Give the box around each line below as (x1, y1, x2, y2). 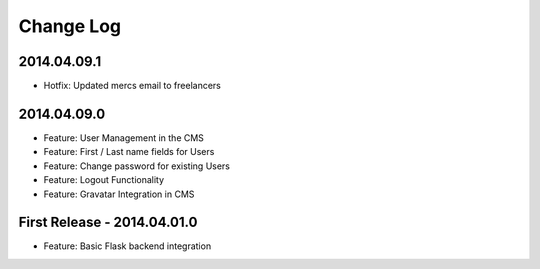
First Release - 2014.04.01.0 (18, 214, 198, 231)
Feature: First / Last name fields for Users (43, 146, 215, 158)
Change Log (18, 15, 122, 37)
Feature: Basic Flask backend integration (43, 240, 212, 252)
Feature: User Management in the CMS (43, 131, 205, 144)
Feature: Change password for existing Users (43, 160, 230, 172)
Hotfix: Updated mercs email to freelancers (43, 80, 222, 92)
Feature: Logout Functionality (43, 174, 165, 186)
